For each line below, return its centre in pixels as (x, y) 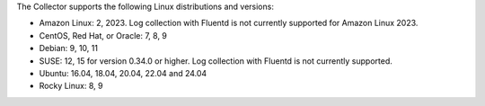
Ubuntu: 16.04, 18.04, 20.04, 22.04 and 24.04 (123, 73)
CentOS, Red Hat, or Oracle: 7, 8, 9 (103, 35)
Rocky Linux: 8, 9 (71, 86)
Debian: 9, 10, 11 (69, 49)
